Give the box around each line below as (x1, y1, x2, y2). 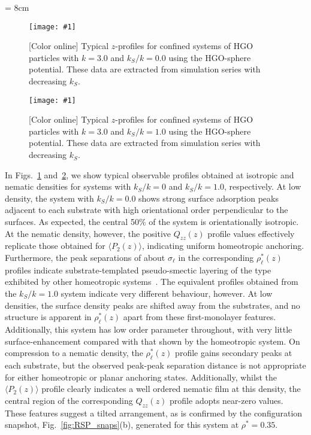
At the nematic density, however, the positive (5, 227, 171, 239)
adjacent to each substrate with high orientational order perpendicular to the (5, 203, 288, 216)
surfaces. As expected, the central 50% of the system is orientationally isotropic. (5, 215, 299, 228)
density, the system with (5, 191, 94, 204)
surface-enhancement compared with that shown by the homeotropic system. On (5, 334, 300, 347)
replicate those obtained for (5, 239, 105, 252)
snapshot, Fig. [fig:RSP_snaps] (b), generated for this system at (5, 418, 239, 431)
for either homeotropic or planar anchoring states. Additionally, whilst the (5, 370, 277, 383)
